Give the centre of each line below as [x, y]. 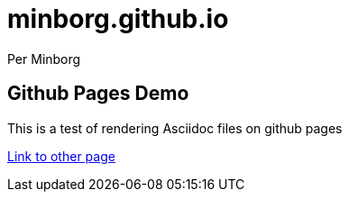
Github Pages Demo [98, 94]
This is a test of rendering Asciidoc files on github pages [175, 128]
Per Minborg [44, 59]
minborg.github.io [118, 19]
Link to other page [61, 156]
